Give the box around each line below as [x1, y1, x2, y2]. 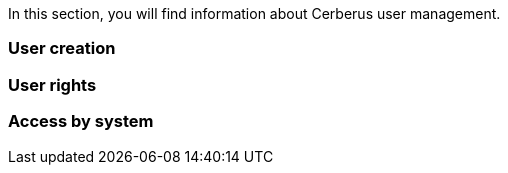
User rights [8, 74, 97, 95]
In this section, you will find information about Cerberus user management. [8, 5, 501, 22]
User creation [8, 38, 116, 59]
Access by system [8, 111, 154, 132]
